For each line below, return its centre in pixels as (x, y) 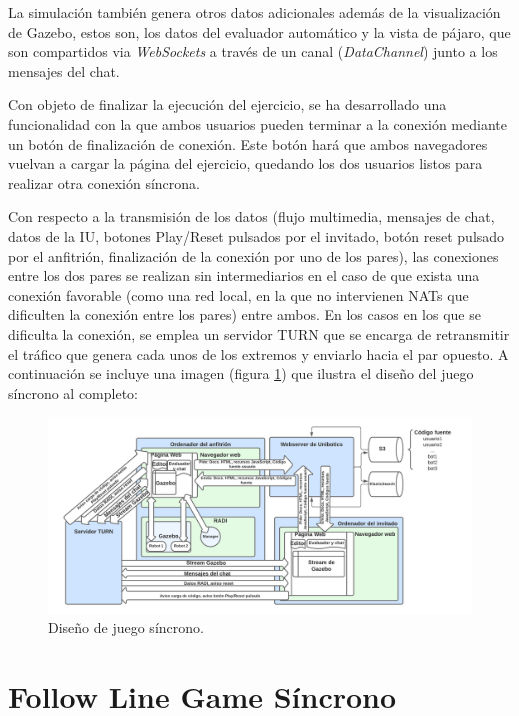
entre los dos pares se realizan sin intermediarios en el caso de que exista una (244, 275)
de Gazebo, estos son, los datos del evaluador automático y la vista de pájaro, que (259, 31)
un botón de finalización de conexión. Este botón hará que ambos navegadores (248, 143)
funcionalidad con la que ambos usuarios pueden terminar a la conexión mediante (257, 123)
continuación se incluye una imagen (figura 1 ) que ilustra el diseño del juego (241, 373)
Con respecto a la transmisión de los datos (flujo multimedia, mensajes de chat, (251, 216)
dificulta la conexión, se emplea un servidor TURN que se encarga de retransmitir (259, 333)
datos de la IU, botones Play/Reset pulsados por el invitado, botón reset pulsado (256, 235)
